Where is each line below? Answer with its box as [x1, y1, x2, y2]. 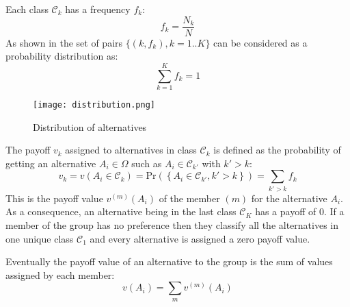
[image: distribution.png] [33, 99, 155, 110]
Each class [5, 2, 49, 16]
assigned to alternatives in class [65, 143, 197, 157]
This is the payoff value [5, 191, 103, 205]
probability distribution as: [5, 49, 118, 63]
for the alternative [251, 191, 327, 205]
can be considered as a [213, 35, 308, 49]
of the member [159, 191, 220, 205]
